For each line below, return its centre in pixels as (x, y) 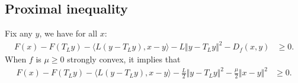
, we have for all (68, 33)
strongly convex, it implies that (124, 59)
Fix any (19, 33)
